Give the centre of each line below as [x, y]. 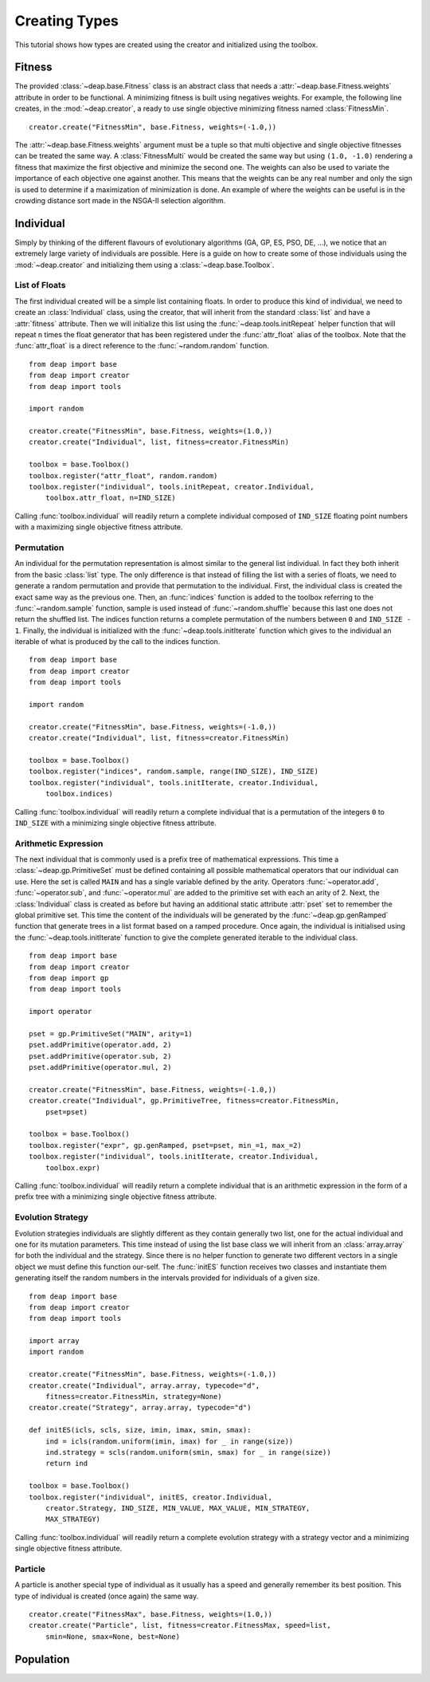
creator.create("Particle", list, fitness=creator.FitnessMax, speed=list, [180, 1625]
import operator [61, 1012]
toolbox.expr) [73, 1167]
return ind [66, 1464]
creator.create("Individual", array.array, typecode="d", [145, 1385]
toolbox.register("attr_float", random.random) [123, 476]
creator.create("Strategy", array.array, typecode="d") [140, 1408]
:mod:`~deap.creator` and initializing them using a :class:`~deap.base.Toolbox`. [145, 265]
